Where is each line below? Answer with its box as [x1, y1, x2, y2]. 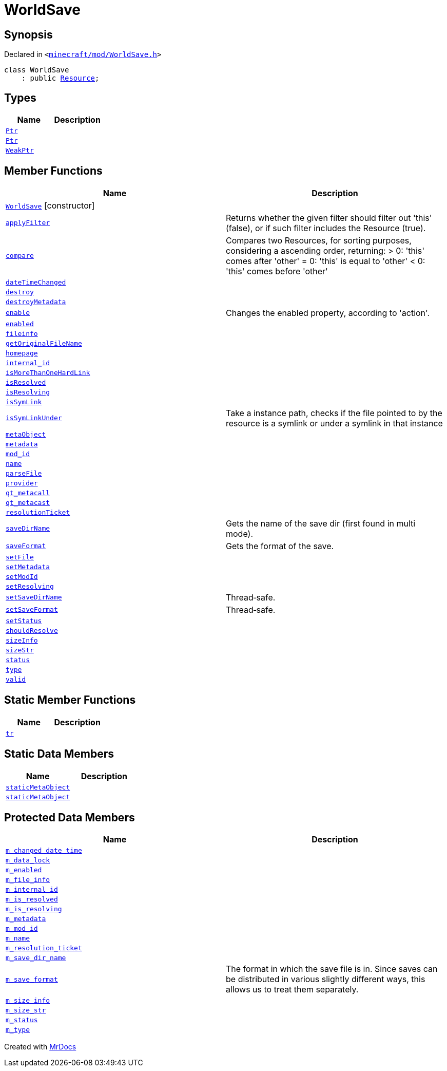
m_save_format [6, 975, 58, 983]
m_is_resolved [6, 895, 58, 904]
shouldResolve [6, 626, 58, 634]
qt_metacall [6, 488, 50, 497]
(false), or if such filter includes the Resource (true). [226, 222, 426, 233]
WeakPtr [6, 146, 34, 155]
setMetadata [6, 562, 50, 571]
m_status [6, 1016, 38, 1024]
